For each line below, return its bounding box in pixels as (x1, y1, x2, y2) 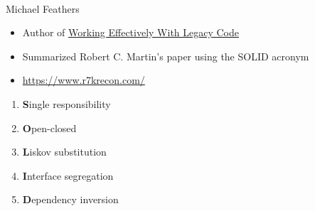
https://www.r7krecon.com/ (22, 72, 145, 87)
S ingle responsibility (22, 96, 111, 111)
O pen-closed (22, 120, 77, 135)
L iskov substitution (22, 144, 107, 159)
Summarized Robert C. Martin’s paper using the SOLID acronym (22, 48, 309, 63)
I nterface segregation (22, 168, 114, 183)
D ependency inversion (22, 192, 119, 207)
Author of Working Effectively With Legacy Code (22, 25, 240, 40)
